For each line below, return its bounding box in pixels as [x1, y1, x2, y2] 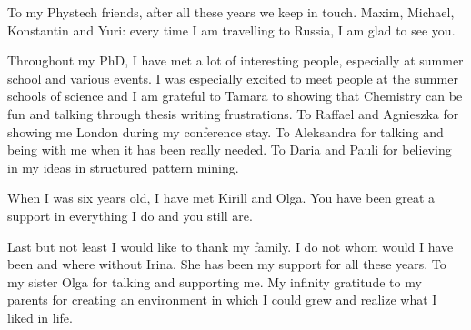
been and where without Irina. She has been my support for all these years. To [7, 255, 446, 274]
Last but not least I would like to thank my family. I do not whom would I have [7, 236, 454, 255]
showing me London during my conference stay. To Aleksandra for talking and [7, 122, 444, 141]
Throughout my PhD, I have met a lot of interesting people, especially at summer [7, 51, 464, 70]
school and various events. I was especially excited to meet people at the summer [7, 68, 458, 87]
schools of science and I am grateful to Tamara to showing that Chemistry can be [7, 86, 463, 105]
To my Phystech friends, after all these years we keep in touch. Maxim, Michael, [7, 3, 455, 21]
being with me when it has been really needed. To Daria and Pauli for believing [7, 140, 452, 159]
